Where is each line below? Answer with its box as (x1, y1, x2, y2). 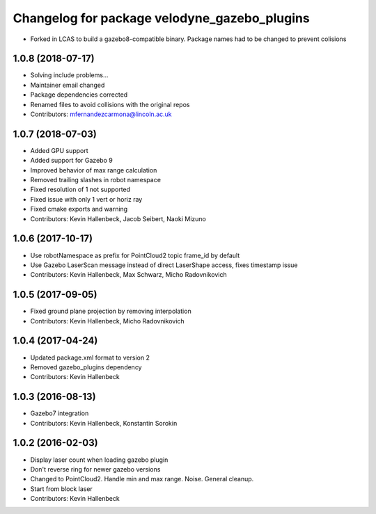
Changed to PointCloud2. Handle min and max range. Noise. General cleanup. (30, 475, 254, 483)
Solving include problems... (30, 71, 109, 79)
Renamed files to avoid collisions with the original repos (30, 100, 190, 109)
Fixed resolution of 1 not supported (30, 185, 131, 194)
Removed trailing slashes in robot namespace (30, 176, 162, 184)
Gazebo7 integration (30, 409, 89, 417)
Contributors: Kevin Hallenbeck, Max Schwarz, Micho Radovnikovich (30, 271, 228, 279)
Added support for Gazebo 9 (30, 156, 113, 165)
